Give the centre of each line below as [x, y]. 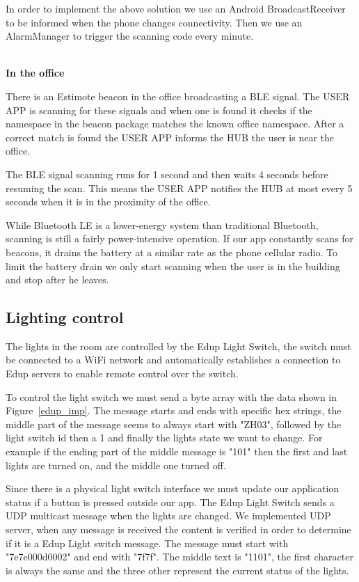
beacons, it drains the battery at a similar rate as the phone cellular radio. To [171, 252]
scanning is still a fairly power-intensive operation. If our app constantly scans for [180, 238]
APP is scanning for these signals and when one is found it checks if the [159, 110]
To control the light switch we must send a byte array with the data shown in [171, 396]
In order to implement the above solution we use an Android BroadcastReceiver [176, 8]
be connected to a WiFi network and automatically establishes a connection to [173, 360]
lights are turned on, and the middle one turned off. [116, 465]
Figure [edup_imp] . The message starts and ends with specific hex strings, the [174, 410]
